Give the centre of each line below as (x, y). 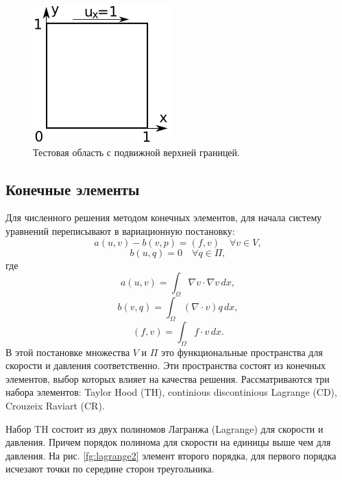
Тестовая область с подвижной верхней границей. (136, 152)
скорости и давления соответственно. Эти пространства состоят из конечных (166, 365)
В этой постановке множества (68, 352)
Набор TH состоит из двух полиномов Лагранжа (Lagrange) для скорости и (164, 428)
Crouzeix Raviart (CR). (55, 405)
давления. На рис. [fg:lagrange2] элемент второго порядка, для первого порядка (171, 455)
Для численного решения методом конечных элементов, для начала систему (164, 217)
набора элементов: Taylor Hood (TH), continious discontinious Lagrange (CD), (171, 392)
